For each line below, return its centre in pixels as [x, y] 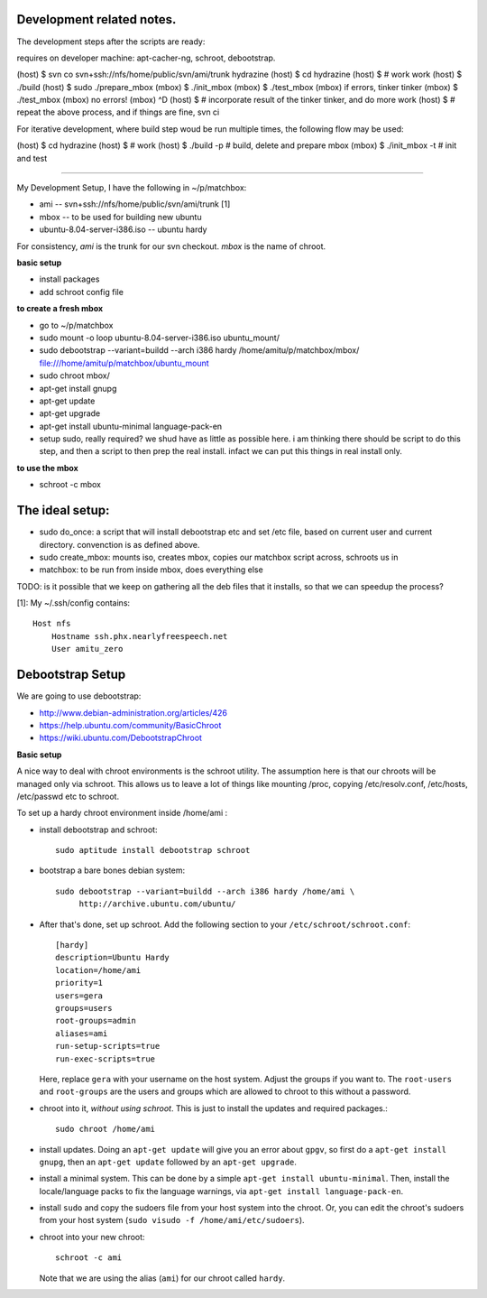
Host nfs [52, 624]
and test [32, 158]
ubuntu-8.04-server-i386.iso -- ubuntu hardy [123, 229]
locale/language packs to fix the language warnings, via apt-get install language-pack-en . [221, 1191]
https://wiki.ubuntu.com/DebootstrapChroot [121, 738]
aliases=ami [82, 1033]
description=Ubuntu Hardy [113, 958]
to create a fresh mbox [60, 309]
